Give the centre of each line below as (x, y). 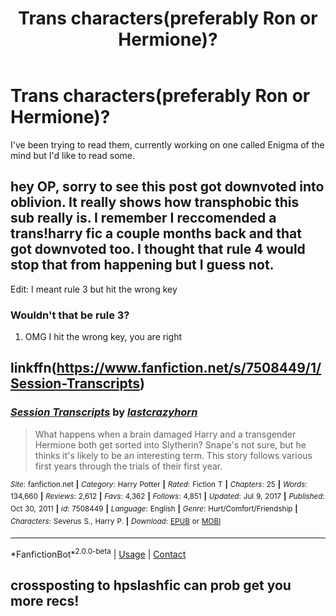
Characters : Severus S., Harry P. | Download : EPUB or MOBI (116, 521)
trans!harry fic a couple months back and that (156, 233)
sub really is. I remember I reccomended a (143, 218)
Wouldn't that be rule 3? (70, 315)
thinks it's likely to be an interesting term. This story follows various (173, 455)
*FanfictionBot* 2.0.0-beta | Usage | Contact (98, 554)
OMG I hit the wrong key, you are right (103, 337)
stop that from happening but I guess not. (142, 265)
